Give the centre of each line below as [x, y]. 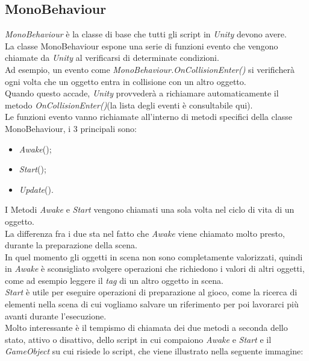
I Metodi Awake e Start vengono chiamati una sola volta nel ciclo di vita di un [150, 209]
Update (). [36, 189]
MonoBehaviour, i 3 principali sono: [71, 128]
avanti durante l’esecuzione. [56, 315]
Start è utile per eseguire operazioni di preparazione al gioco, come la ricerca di [151, 292]
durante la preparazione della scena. [71, 245]
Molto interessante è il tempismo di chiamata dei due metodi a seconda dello [146, 328]
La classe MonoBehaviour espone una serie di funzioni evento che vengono [142, 46]
